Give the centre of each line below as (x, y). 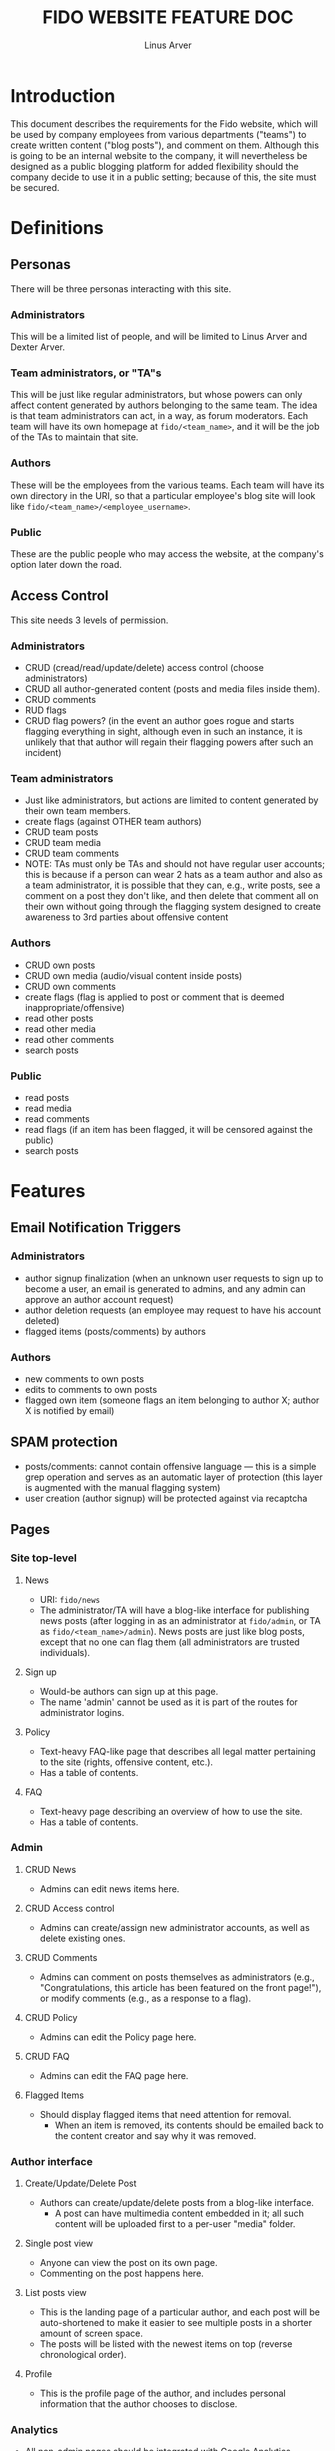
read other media (60, 1028)
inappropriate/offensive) (74, 1007)
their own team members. (78, 811)
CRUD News (50, 1869)
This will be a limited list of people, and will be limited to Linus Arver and (159, 336)
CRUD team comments (72, 853)
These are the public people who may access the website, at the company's (167, 553)
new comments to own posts (84, 1379)
